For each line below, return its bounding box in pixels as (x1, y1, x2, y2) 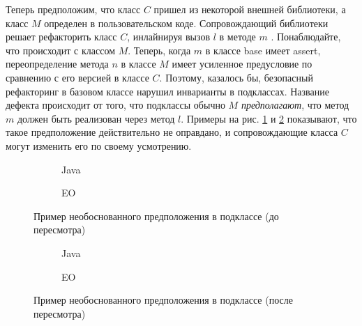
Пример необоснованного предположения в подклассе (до (33, 208, 279, 223)
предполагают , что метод (241, 98, 349, 112)
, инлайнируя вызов (127, 29, 211, 44)
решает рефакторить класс (6, 29, 117, 44)
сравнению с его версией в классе (6, 70, 149, 84)
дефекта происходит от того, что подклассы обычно (6, 98, 225, 112)
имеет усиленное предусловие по (172, 56, 312, 71)
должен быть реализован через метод (17, 111, 175, 125)
